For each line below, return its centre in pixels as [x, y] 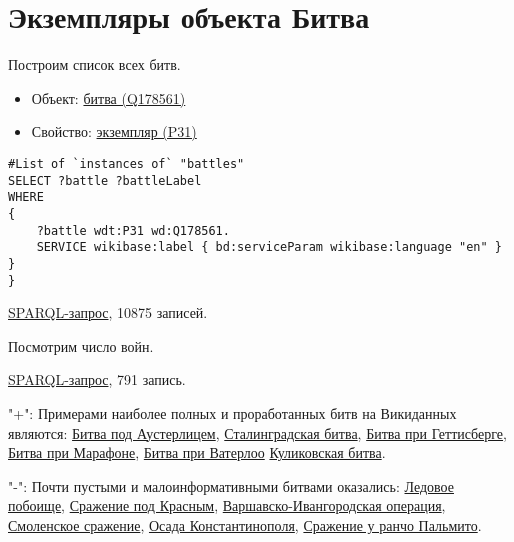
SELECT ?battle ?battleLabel [105, 180]
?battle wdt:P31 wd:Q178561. [133, 230]
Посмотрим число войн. [81, 345]
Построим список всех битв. [94, 64]
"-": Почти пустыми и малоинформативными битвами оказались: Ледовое [231, 485]
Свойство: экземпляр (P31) [114, 131]
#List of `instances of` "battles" [126, 163]
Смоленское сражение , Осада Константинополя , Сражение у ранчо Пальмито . [245, 524]
